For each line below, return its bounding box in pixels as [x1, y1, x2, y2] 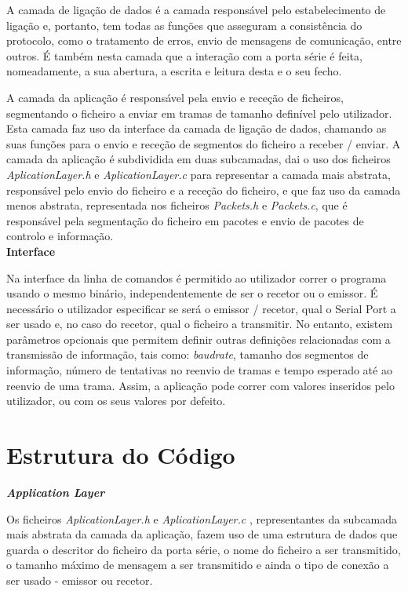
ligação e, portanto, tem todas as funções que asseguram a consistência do [6, 16, 362, 33]
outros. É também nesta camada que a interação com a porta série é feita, [6, 47, 362, 64]
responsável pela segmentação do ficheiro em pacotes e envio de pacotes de [6, 212, 364, 228]
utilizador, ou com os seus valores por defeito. [6, 392, 226, 409]
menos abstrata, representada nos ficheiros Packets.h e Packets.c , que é [6, 197, 348, 213]
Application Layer [6, 483, 105, 500]
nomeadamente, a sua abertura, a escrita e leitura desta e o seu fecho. [6, 63, 342, 79]
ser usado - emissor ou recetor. [6, 571, 153, 588]
